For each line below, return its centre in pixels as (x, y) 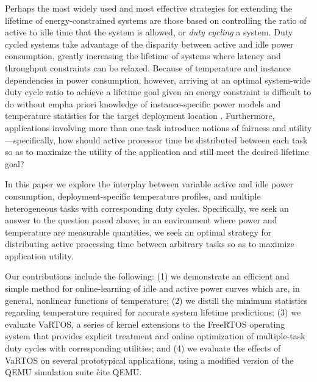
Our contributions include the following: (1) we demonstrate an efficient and (147, 276)
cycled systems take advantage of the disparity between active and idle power (149, 44)
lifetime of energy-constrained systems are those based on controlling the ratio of (156, 20)
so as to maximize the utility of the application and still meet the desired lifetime (157, 152)
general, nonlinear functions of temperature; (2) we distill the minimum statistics (156, 300)
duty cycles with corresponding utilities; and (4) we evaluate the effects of (143, 348)
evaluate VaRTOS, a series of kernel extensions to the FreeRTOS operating (145, 324)
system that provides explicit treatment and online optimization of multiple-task (155, 336)
